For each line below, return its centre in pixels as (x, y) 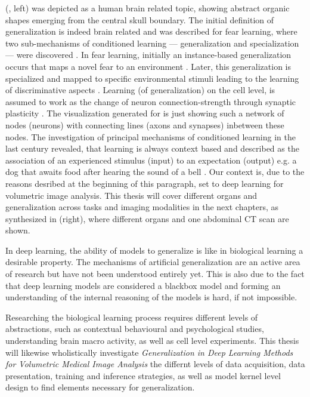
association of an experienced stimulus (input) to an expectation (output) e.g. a (151, 160)
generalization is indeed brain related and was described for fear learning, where (151, 31)
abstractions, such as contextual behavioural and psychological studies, (135, 329)
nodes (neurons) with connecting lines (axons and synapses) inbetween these (145, 124)
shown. (18, 230)
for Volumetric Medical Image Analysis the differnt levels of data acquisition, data (155, 364)
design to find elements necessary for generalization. (100, 387)
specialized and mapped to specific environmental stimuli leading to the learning (152, 78)
